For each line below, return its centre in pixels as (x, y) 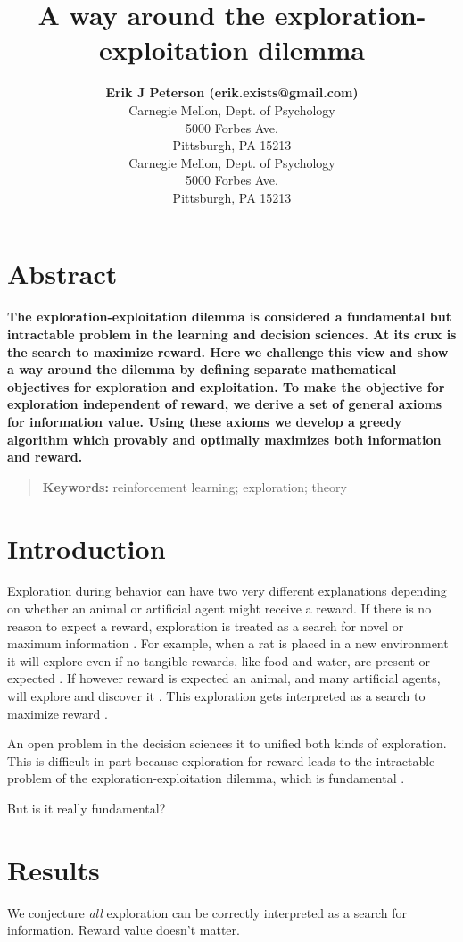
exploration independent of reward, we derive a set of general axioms (225, 404)
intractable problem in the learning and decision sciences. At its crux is (232, 334)
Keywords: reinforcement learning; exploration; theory (194, 486)
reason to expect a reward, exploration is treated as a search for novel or (206, 625)
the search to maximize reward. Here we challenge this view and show (228, 351)
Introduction (87, 548)
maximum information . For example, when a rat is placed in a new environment (228, 643)
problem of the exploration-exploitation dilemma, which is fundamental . (206, 778)
